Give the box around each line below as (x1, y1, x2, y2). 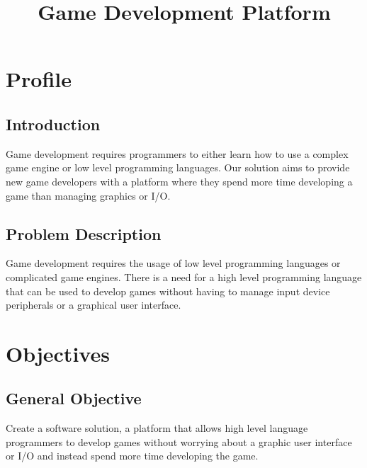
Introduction (6, 113, 101, 135)
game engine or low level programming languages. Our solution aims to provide (6, 160, 350, 175)
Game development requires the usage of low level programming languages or (6, 256, 341, 270)
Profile (6, 64, 72, 93)
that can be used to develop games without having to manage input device (6, 283, 330, 298)
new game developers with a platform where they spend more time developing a (6, 173, 353, 188)
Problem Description (6, 222, 162, 244)
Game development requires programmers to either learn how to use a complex (6, 146, 349, 161)
